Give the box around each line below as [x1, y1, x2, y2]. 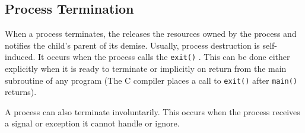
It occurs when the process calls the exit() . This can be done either [38, 50, 290, 63]
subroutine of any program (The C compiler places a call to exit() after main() [5, 74, 298, 86]
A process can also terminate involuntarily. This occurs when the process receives [5, 105, 300, 118]
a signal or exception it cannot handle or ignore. [5, 117, 180, 129]
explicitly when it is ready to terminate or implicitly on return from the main [5, 62, 287, 75]
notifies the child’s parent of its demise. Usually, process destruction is [5, 39, 260, 51]
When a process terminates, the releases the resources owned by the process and [5, 27, 297, 40]
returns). [5, 85, 37, 98]
